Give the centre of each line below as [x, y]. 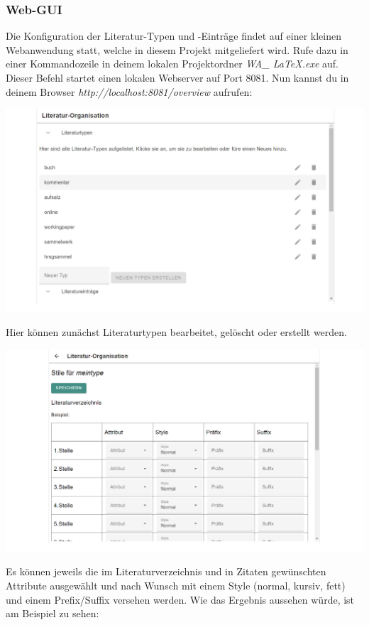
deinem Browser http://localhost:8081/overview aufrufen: [129, 91]
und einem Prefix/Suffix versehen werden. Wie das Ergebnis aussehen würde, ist [180, 599]
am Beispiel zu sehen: [53, 613]
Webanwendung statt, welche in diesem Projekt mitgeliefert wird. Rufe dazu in [177, 49]
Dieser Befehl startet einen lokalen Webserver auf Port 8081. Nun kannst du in [177, 77]
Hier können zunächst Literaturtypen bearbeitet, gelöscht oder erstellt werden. [176, 332]
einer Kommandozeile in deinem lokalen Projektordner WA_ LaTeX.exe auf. [172, 64]
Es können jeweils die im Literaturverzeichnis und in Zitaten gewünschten [166, 571]
